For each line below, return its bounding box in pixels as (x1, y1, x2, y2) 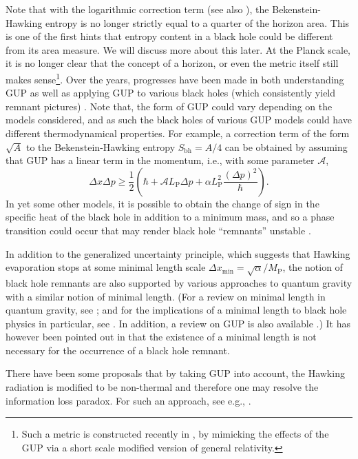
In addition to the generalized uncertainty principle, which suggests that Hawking (6, 246, 350, 261)
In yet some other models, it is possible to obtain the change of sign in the (6, 196, 319, 210)
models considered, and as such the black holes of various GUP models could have (6, 112, 352, 127)
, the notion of (282, 260, 343, 274)
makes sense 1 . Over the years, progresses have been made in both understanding (6, 70, 344, 86)
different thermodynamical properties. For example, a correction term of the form (6, 126, 350, 140)
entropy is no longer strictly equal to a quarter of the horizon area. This (45, 15, 350, 30)
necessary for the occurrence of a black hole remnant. (6, 343, 230, 357)
